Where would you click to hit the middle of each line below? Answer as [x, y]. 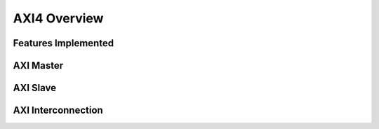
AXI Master [38, 66]
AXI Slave [35, 88]
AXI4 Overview [58, 18]
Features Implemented [64, 43]
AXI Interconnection [58, 110]
